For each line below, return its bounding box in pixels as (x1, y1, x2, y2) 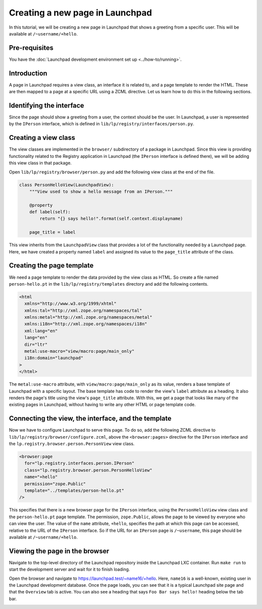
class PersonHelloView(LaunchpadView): (19, 182, 114, 187)
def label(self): (29, 209, 71, 215)
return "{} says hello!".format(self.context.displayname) (39, 216, 183, 221)
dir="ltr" (24, 341, 48, 347)
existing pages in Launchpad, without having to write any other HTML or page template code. (9, 402, 196, 407)
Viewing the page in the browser (9, 547, 109, 555)
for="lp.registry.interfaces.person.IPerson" (24, 460, 134, 466)
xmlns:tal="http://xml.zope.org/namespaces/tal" (24, 307, 143, 313)
